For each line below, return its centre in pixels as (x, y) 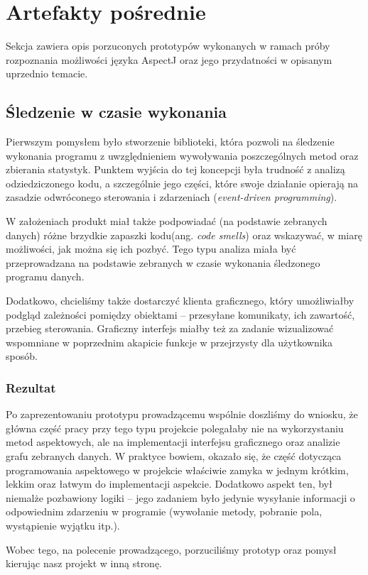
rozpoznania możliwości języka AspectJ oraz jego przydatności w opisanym (169, 59)
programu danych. (45, 276)
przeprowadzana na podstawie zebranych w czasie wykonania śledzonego (163, 262)
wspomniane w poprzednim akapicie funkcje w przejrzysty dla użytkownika (169, 342)
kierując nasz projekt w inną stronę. (84, 563)
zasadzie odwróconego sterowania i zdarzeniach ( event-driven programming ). (172, 197)
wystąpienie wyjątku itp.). (63, 525)
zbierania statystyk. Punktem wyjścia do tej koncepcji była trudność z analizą (175, 169)
